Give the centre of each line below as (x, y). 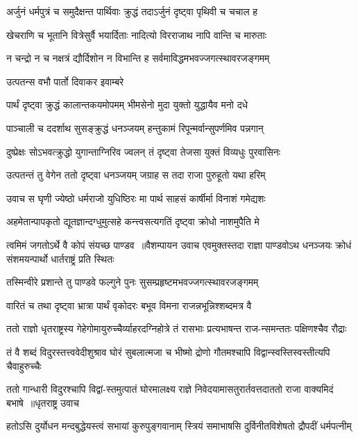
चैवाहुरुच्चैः (24, 365)
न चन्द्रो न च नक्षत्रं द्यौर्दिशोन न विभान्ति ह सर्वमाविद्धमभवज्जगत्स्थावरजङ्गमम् (138, 58)
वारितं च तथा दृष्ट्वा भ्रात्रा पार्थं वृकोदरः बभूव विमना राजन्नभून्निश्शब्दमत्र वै (129, 305)
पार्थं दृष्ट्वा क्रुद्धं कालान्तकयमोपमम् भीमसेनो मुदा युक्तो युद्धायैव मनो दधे (127, 105)
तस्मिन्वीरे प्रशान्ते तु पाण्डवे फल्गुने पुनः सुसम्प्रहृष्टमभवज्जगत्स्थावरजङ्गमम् (133, 282)
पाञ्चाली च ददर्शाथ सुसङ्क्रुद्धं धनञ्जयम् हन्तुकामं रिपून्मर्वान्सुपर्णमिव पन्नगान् (135, 128)
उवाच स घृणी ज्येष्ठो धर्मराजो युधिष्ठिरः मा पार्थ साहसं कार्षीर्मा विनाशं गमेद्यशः (136, 198)
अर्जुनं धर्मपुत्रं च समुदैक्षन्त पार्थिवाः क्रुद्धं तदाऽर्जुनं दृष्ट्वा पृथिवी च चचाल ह (132, 11)
